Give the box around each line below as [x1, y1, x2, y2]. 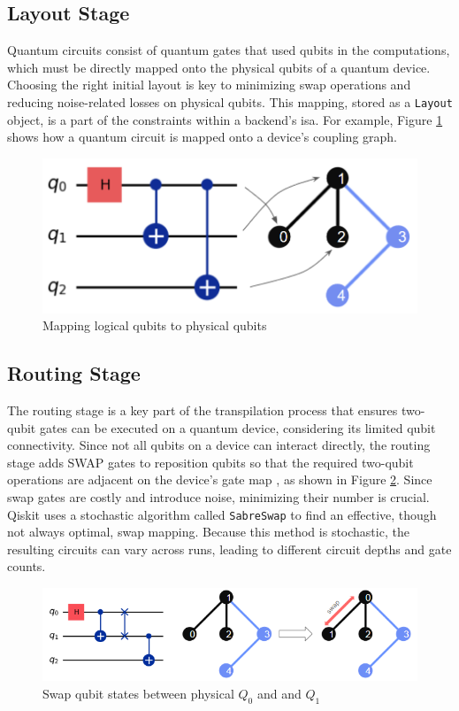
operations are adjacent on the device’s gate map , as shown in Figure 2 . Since [7, 470, 432, 489]
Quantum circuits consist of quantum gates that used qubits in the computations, [7, 41, 450, 59]
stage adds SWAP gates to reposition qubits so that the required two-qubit [7, 452, 414, 471]
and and [256, 684, 302, 702]
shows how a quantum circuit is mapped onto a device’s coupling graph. [7, 128, 397, 146]
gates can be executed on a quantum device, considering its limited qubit [39, 418, 436, 437]
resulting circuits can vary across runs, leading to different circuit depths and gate [7, 539, 452, 558]
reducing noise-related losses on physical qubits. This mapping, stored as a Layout [7, 92, 453, 111]
